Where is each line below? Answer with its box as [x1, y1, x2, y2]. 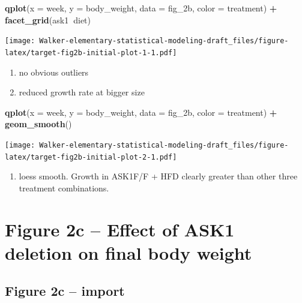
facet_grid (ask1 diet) [5, 13, 91, 26]
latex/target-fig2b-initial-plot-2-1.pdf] [5, 152, 177, 161]
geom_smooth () [5, 118, 72, 130]
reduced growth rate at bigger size [19, 86, 145, 98]
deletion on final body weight [5, 240, 252, 265]
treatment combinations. [19, 181, 109, 194]
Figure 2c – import [5, 281, 125, 300]
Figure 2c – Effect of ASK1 [5, 217, 235, 241]
